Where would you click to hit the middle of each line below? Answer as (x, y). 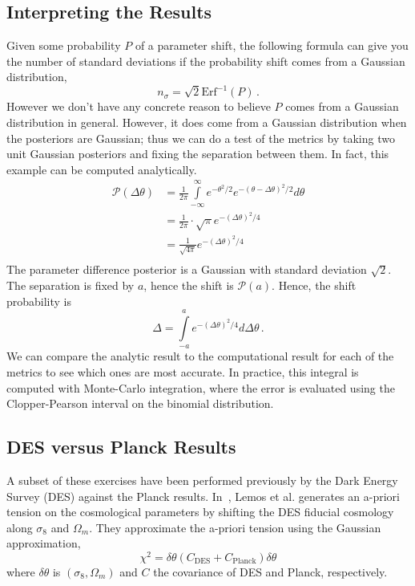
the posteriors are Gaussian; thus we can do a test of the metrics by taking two (201, 138)
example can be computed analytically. (102, 169)
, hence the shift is (189, 285)
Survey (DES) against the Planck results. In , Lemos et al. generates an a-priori (203, 496)
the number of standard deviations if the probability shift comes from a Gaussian (206, 61)
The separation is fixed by (71, 285)
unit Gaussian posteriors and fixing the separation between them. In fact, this (198, 154)
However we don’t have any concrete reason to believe (139, 106)
